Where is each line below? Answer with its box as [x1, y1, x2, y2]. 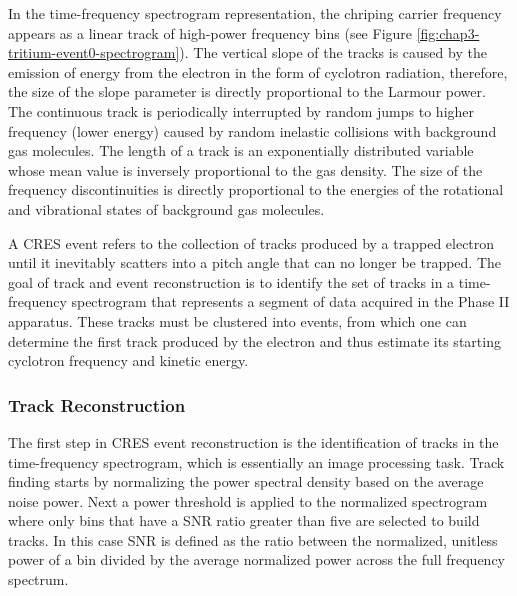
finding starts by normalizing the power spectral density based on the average [8, 471, 484, 492]
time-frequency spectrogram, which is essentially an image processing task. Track [8, 451, 505, 472]
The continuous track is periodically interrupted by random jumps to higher [8, 100, 475, 121]
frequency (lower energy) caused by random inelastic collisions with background [8, 120, 497, 141]
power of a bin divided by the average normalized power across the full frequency [8, 549, 505, 570]
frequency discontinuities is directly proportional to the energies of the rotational [8, 179, 504, 200]
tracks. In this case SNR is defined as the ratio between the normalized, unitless [8, 529, 498, 550]
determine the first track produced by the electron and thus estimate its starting [8, 330, 501, 351]
